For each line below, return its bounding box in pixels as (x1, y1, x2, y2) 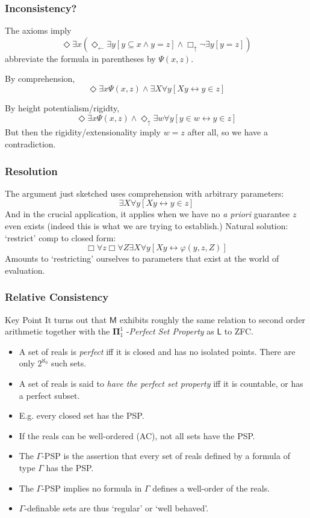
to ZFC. (224, 325, 254, 338)
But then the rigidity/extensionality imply (5, 126, 161, 138)
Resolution (5, 163, 58, 178)
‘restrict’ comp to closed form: (5, 231, 116, 244)
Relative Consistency (5, 289, 109, 304)
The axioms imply (5, 24, 72, 37)
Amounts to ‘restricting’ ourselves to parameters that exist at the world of (5, 252, 279, 265)
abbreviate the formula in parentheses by (5, 52, 156, 64)
